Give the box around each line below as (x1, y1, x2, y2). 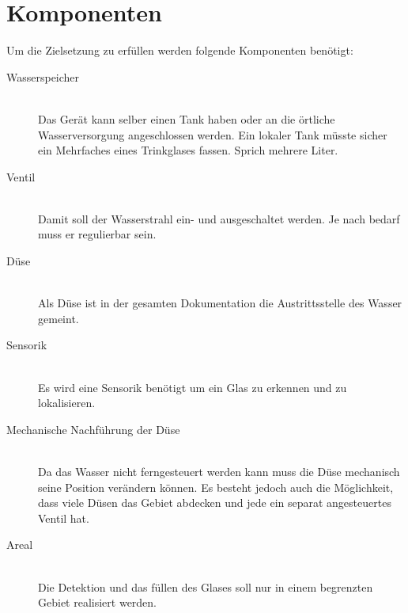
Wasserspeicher (6, 68, 80, 85)
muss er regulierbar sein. (38, 226, 157, 242)
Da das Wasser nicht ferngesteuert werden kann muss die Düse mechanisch (38, 463, 400, 479)
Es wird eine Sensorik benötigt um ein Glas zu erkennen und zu (38, 379, 347, 395)
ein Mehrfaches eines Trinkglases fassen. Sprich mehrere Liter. (38, 142, 338, 158)
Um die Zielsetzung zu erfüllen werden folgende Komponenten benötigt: (6, 42, 353, 59)
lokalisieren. (38, 394, 96, 411)
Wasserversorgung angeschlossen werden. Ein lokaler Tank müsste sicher (38, 126, 387, 143)
